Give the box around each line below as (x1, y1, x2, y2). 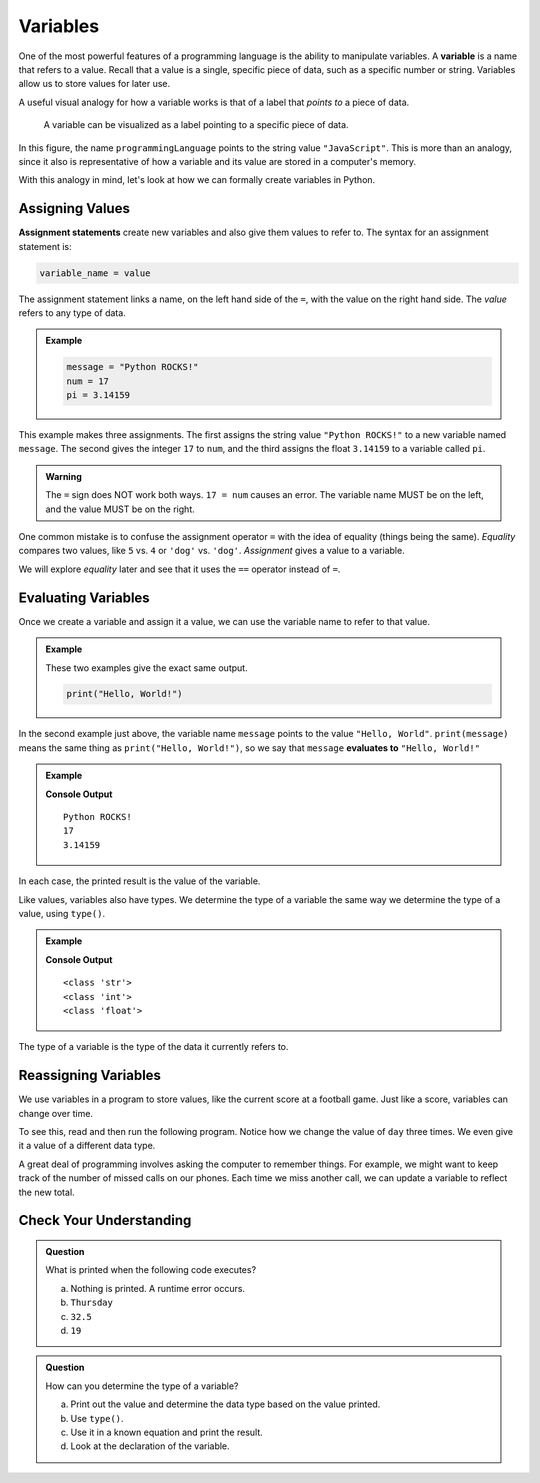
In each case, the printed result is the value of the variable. (18, 875, 261, 887)
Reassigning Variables (18, 1067, 162, 1084)
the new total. (18, 1186, 75, 1198)
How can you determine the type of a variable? (45, 1380, 239, 1392)
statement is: (18, 240, 72, 252)
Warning (45, 470, 82, 482)
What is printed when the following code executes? (45, 1264, 257, 1276)
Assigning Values (18, 200, 130, 217)
